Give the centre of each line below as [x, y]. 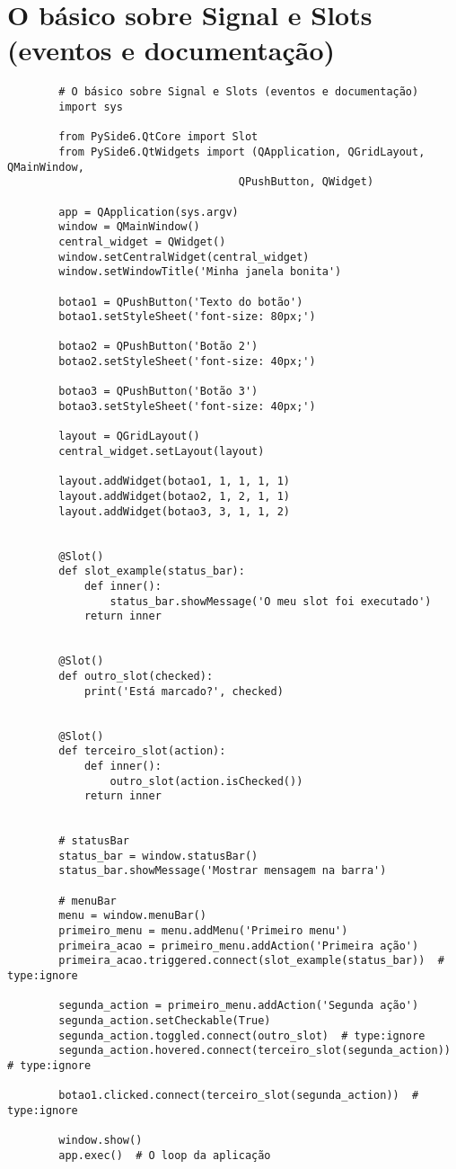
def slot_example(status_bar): [152, 571]
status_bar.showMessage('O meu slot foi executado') [271, 601]
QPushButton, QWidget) [306, 182]
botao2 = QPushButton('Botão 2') [158, 347]
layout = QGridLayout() [129, 437]
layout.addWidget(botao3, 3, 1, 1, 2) [174, 511]
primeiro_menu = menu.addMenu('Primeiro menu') [203, 931]
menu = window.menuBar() [132, 916]
